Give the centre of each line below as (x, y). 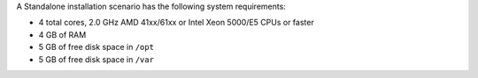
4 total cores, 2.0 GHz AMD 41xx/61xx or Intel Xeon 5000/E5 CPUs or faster (176, 23)
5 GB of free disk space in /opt (96, 47)
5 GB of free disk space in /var (96, 59)
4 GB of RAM (62, 34)
